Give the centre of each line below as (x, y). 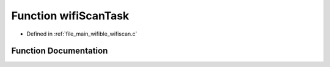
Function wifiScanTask (70, 16)
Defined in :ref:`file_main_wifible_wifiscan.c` (82, 34)
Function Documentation (60, 51)
